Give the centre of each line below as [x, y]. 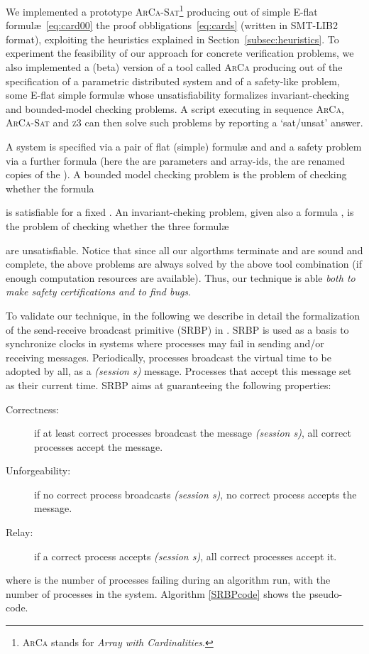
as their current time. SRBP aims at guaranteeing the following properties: [169, 385]
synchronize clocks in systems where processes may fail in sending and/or [165, 343]
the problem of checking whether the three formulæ [117, 225]
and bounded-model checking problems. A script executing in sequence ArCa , [175, 108]
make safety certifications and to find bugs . [98, 291]
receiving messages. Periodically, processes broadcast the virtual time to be [169, 357]
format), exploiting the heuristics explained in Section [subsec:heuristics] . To [172, 39]
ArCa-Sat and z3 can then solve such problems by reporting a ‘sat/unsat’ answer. [184, 122]
